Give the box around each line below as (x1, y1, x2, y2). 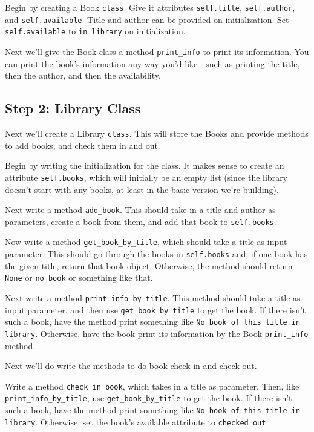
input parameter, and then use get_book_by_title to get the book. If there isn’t (5, 303, 306, 316)
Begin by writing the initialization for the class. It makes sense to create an (5, 159, 284, 172)
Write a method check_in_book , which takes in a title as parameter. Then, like (5, 379, 299, 392)
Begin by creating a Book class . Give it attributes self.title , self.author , (5, 1, 295, 13)
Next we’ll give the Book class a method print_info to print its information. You (5, 45, 309, 57)
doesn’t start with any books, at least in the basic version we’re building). (5, 183, 279, 195)
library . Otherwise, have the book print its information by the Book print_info (5, 327, 309, 339)
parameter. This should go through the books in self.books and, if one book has (5, 247, 308, 260)
